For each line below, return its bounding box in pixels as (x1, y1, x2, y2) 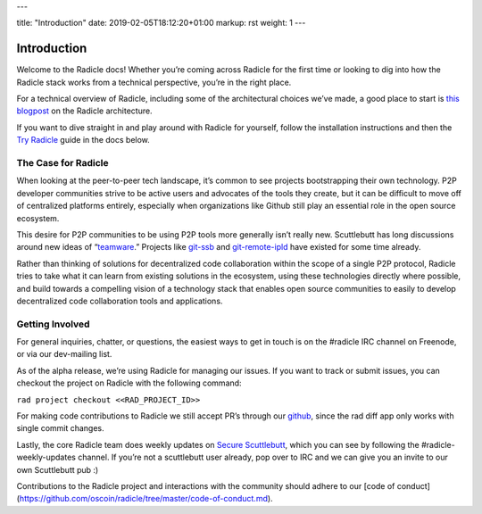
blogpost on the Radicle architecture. (16, 105, 153, 116)
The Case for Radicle (16, 157, 109, 170)
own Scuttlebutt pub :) (16, 464, 99, 475)
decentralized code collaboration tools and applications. (16, 295, 223, 306)
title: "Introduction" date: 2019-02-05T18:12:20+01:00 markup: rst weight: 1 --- (16, 18, 306, 29)
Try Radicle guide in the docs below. (16, 135, 151, 145)
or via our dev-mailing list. (16, 349, 112, 360)
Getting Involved (16, 318, 90, 330)
